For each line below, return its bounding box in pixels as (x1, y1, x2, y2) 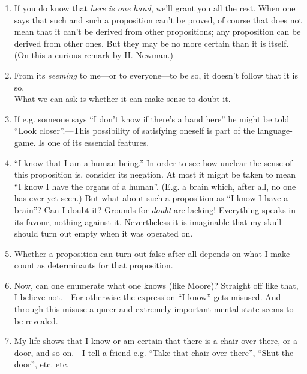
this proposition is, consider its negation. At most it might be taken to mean (14, 168, 296, 181)
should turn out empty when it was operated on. (14, 227, 193, 240)
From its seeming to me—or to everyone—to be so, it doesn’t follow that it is (14, 68, 299, 81)
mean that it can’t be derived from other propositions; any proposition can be (14, 25, 301, 38)
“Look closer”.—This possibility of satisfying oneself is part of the (14, 124, 255, 137)
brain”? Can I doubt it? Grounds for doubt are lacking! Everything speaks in (14, 203, 296, 216)
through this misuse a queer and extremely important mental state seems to (14, 303, 294, 315)
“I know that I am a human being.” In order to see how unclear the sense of (14, 156, 293, 169)
